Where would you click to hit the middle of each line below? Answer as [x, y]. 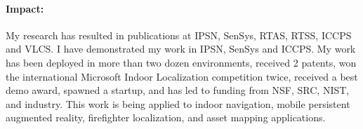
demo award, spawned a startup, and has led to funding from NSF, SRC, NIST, [178, 90]
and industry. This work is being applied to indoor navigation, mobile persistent [178, 103]
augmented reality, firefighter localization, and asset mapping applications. [166, 117]
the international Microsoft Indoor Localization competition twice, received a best [182, 76]
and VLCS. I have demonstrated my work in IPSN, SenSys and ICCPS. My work [181, 49]
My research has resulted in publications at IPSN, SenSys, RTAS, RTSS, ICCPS [179, 35]
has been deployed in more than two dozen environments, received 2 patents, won [181, 62]
